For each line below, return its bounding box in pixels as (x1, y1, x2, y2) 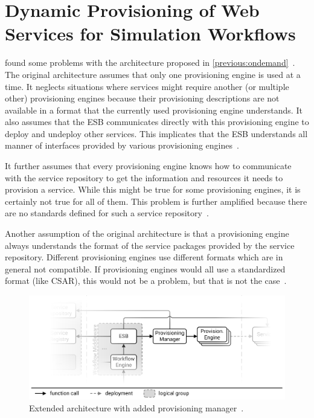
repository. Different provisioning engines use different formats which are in (5, 251, 283, 263)
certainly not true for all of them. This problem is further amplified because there (5, 195, 307, 207)
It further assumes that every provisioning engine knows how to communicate (5, 159, 292, 172)
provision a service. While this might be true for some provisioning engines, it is (5, 183, 301, 196)
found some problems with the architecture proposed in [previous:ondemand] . (5, 56, 295, 69)
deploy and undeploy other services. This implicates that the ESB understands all (5, 127, 308, 140)
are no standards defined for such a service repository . (5, 207, 209, 219)
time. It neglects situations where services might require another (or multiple (5, 80, 289, 92)
